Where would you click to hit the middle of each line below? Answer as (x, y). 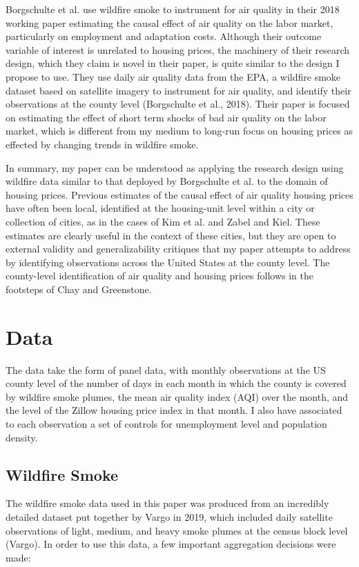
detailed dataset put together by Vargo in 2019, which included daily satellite (169, 516)
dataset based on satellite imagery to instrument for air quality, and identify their (178, 90)
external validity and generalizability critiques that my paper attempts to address (178, 249)
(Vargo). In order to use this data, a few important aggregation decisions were (171, 544)
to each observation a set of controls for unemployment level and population (166, 423)
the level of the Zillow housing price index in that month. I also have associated (174, 410)
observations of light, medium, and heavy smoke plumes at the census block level (177, 530)
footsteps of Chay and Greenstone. (79, 289)
